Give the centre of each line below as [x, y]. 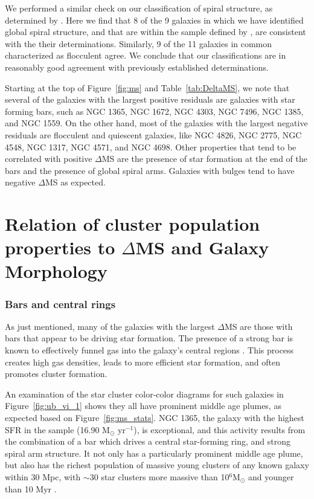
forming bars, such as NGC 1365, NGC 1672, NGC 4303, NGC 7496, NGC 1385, [154, 111]
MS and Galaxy [202, 247]
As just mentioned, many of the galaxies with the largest [110, 326]
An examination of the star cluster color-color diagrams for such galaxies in [144, 394]
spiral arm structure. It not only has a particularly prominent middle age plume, [154, 453]
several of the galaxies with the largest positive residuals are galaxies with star [150, 99]
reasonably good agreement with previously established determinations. [137, 67]
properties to [60, 247]
